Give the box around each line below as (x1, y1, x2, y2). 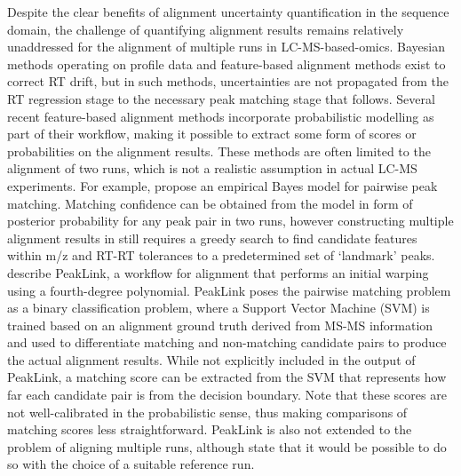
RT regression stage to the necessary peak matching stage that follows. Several (7, 89, 435, 107)
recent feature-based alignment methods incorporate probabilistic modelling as (7, 107, 434, 125)
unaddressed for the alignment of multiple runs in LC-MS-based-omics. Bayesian (7, 37, 445, 56)
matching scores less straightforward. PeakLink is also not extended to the (7, 420, 412, 439)
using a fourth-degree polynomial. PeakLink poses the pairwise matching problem (7, 281, 451, 299)
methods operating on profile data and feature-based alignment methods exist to (7, 54, 446, 73)
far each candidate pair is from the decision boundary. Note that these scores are (7, 385, 447, 404)
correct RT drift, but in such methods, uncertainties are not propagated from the (7, 72, 449, 91)
